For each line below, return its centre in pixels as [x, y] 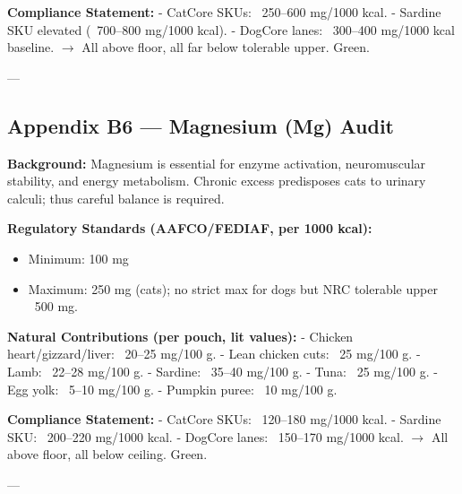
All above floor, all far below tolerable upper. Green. [226, 47]
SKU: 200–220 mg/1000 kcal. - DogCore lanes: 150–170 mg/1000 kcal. [205, 436]
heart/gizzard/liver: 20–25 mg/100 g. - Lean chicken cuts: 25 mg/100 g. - [214, 354]
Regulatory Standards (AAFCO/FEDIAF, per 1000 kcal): [190, 228]
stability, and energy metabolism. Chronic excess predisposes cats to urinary [217, 181]
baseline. [31, 47]
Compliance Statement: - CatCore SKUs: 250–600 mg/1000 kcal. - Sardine [224, 12]
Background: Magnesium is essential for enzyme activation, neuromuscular [217, 163]
